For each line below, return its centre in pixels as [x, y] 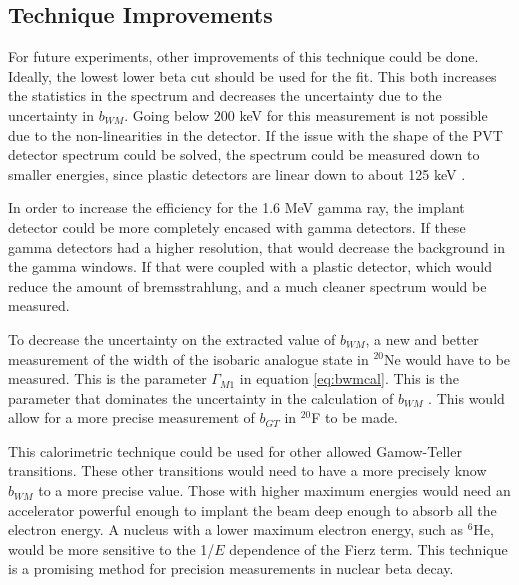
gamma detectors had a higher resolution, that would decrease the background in [257, 246]
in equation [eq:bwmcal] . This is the [349, 378]
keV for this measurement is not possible [363, 114]
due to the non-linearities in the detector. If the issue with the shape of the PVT [255, 134]
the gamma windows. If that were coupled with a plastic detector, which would [250, 266]
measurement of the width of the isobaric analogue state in [188, 358]
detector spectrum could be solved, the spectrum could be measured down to [244, 154]
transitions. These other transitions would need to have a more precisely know [247, 470]
